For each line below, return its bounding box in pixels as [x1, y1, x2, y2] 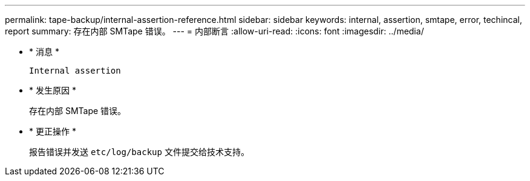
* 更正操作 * [29, 126, 76, 136]
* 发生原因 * [29, 85, 76, 95]
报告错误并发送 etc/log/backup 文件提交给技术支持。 [29, 147, 249, 157]
